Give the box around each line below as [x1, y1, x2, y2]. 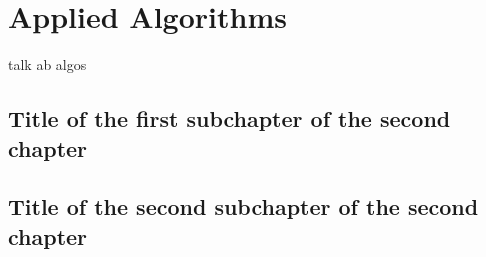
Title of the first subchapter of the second [8, 103, 451, 134]
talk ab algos [8, 54, 87, 75]
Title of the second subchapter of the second [8, 191, 479, 222]
